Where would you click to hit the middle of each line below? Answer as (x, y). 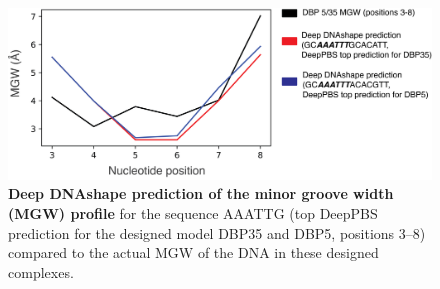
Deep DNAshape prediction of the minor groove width (201, 193)
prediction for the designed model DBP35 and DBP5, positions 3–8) (217, 232)
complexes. (41, 271)
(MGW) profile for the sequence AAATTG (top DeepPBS (193, 213)
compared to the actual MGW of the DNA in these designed (193, 252)
